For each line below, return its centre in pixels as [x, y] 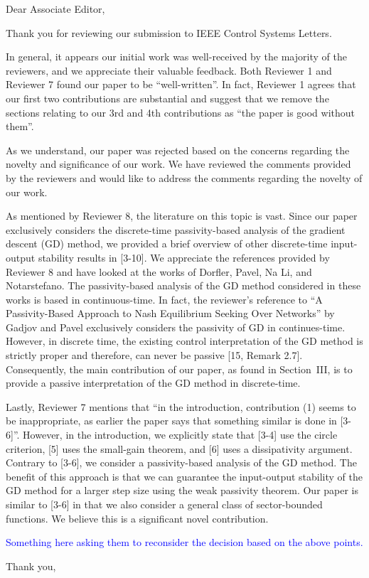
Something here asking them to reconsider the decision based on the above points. [184, 542]
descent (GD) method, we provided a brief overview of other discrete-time [167, 243]
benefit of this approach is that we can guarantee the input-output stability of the [184, 476]
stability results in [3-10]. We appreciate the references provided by [184, 257]
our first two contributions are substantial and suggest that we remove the [167, 98]
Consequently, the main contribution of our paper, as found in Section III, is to [179, 369]
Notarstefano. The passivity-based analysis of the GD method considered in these [183, 285]
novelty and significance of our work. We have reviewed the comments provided [178, 164]
